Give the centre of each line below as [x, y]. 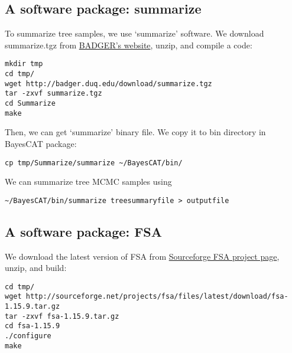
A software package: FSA [84, 231]
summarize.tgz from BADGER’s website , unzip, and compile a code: [129, 45]
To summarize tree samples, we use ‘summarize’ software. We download [134, 33]
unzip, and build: [36, 268]
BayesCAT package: [41, 143]
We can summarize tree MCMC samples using [88, 182]
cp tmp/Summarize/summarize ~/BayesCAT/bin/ [94, 163]
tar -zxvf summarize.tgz [53, 94]
